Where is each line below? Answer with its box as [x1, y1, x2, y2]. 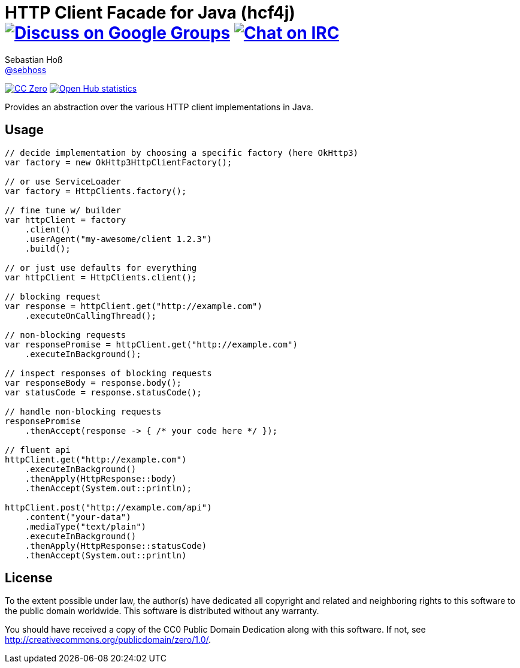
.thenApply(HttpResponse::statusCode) [25, 540, 207, 551]
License [5, 570, 53, 586]
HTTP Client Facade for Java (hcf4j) [5, 2, 295, 23]
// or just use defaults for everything [5, 262, 197, 273]
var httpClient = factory [5, 214, 126, 225]
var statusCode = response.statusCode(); [5, 387, 202, 397]
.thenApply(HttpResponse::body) [25, 473, 177, 483]
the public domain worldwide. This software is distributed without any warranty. [5, 606, 319, 616]
